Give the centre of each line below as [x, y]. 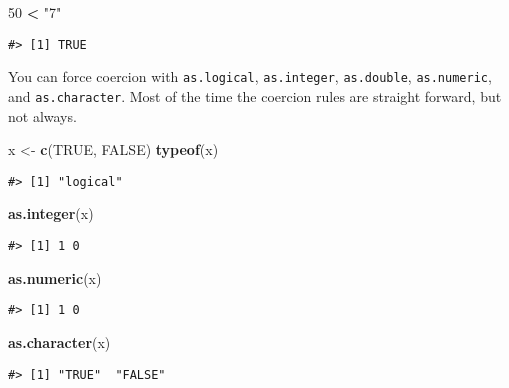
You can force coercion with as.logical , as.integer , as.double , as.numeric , [250, 76]
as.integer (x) [51, 213]
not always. [42, 115]
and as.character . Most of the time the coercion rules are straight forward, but [255, 95]
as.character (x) [59, 341]
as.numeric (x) [55, 277]
